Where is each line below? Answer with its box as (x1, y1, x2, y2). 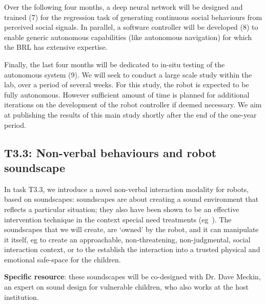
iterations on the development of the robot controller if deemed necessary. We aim (4, 99, 262, 110)
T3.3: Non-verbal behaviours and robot (4, 144, 217, 160)
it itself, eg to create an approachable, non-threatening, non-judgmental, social (4, 234, 251, 244)
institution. (4, 291, 39, 302)
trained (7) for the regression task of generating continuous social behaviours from (4, 11, 262, 22)
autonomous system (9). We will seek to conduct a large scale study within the (4, 69, 252, 80)
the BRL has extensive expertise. (4, 42, 108, 52)
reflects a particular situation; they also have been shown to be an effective (4, 203, 239, 214)
